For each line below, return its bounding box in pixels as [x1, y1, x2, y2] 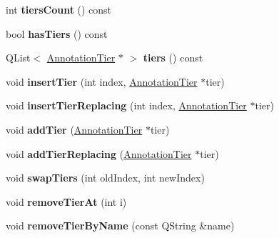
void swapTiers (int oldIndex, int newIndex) [6, 170, 205, 185]
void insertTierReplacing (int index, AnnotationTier [6, 98, 247, 113]
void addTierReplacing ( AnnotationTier [6, 146, 192, 161]
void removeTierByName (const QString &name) [6, 218, 235, 233]
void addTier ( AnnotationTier [6, 122, 143, 137]
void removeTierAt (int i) [6, 194, 127, 209]
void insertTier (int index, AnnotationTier [6, 74, 198, 89]
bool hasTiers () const [6, 26, 108, 41]
